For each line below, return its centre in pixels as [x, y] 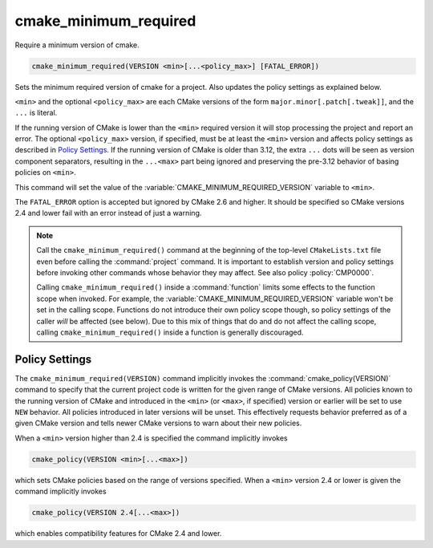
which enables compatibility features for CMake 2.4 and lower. [118, 534]
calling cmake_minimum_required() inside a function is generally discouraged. [170, 332]
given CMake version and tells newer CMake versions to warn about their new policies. [158, 423]
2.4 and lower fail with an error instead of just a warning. [108, 213]
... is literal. [36, 113]
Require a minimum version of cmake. [77, 45]
